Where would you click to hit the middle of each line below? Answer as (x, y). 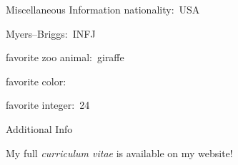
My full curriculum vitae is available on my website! (119, 153)
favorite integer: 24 (48, 105)
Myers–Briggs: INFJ (51, 33)
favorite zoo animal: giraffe (65, 57)
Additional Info (39, 128)
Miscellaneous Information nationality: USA (103, 9)
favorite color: (36, 81)
